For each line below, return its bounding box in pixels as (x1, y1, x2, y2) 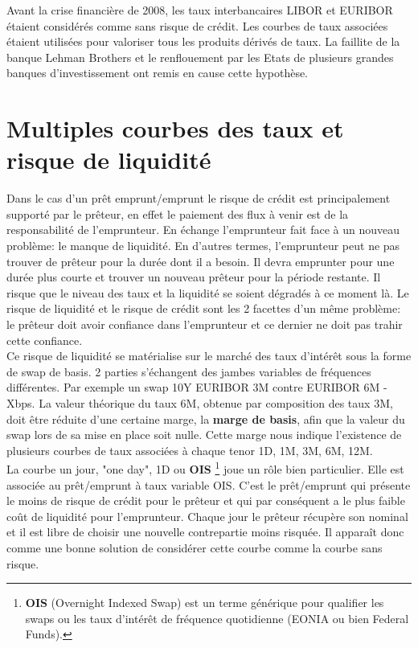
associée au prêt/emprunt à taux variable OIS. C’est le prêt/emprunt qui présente (6, 476, 411, 493)
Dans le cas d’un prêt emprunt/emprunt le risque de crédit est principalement (6, 190, 391, 207)
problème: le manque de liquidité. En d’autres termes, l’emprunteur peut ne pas (6, 237, 400, 254)
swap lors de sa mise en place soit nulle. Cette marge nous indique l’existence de (6, 426, 402, 443)
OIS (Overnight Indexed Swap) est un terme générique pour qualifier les (25, 594, 384, 611)
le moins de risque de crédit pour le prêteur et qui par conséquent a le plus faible (6, 492, 405, 509)
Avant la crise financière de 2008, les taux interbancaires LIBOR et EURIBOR (6, 2, 393, 18)
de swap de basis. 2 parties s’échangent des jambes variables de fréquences (6, 363, 371, 379)
